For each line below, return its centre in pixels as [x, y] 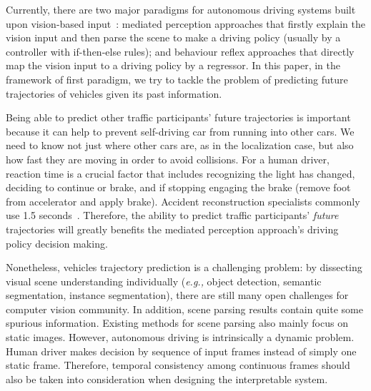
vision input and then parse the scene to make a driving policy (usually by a [173, 37]
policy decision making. [57, 243]
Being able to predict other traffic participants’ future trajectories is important [178, 117]
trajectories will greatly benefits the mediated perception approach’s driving [172, 229]
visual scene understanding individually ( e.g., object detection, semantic [164, 281]
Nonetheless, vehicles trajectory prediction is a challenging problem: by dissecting [184, 267]
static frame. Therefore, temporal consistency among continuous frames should [178, 365]
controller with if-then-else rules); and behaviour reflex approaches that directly [180, 51]
